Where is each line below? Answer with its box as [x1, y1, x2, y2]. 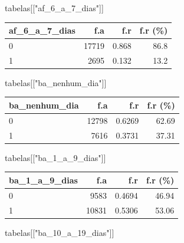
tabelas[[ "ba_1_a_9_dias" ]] [5, 151, 106, 163]
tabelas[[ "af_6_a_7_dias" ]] [5, 2, 104, 14]
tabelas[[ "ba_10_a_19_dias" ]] [5, 226, 114, 238]
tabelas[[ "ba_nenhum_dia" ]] [5, 76, 107, 88]
